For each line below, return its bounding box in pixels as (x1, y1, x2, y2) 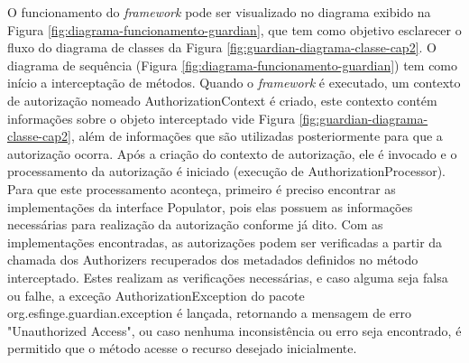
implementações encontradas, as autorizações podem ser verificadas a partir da (7, 232, 443, 251)
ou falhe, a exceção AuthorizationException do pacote (7, 285, 305, 304)
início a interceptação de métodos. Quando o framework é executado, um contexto (7, 73, 461, 92)
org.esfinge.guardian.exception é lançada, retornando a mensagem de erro (7, 303, 412, 322)
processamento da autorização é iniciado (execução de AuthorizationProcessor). (7, 162, 446, 181)
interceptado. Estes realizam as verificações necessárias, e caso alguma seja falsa (7, 267, 448, 286)
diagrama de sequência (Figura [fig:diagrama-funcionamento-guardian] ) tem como (7, 55, 458, 74)
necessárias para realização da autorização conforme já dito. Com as (7, 215, 383, 234)
